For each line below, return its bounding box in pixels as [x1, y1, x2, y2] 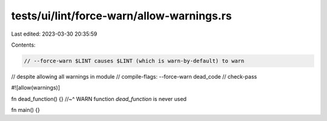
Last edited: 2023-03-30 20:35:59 [11, 30, 97, 38]
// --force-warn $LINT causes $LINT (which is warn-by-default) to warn [24, 57, 245, 64]
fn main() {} [11, 106, 41, 114]
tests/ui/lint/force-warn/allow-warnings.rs [11, 9, 233, 22]
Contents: [11, 41, 36, 48]
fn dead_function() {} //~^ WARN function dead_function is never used [11, 95, 187, 102]
